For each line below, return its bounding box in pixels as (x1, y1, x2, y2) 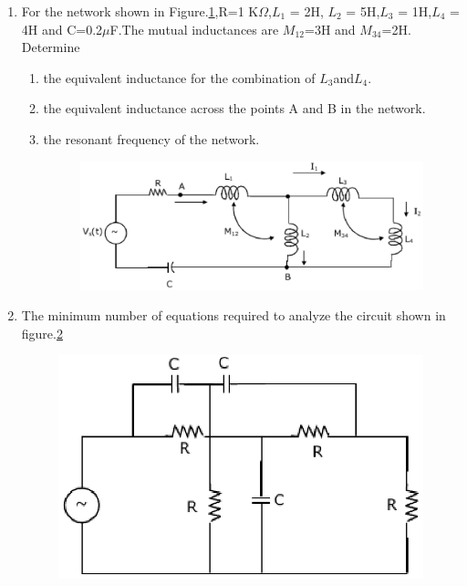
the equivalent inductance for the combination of (43, 68, 316, 87)
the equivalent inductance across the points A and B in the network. (43, 99, 426, 118)
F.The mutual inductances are (109, 19, 279, 38)
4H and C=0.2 (21, 19, 103, 38)
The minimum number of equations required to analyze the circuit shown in (21, 306, 446, 325)
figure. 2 (21, 323, 63, 342)
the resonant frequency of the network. (43, 129, 260, 148)
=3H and (305, 19, 356, 38)
